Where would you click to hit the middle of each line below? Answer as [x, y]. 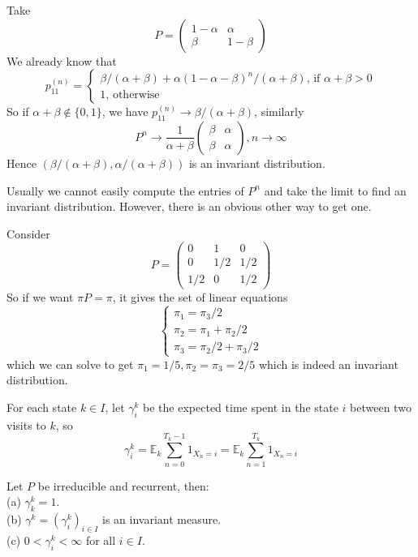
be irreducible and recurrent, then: [123, 485]
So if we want [40, 296]
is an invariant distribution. [257, 163]
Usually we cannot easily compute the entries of [125, 190]
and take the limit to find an [335, 190]
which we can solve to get [70, 364]
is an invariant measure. [162, 519]
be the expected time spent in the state [241, 407]
